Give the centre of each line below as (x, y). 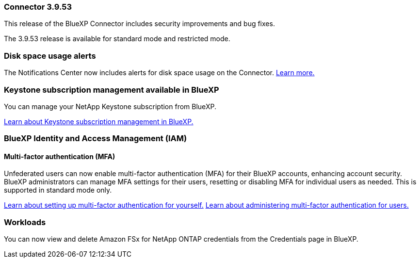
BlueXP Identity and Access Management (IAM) (96, 139)
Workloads (25, 222)
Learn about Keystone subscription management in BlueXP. (99, 121)
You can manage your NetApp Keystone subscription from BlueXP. (110, 106)
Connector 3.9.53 (38, 7)
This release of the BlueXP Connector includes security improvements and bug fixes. (139, 24)
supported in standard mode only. (58, 190)
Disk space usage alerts (50, 56)
